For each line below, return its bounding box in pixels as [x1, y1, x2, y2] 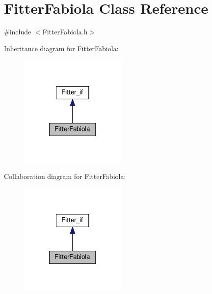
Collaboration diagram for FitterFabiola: [4, 171, 126, 181]
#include [4, 27, 31, 37]
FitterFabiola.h [42, 27, 88, 37]
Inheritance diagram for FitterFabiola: [4, 43, 119, 53]
